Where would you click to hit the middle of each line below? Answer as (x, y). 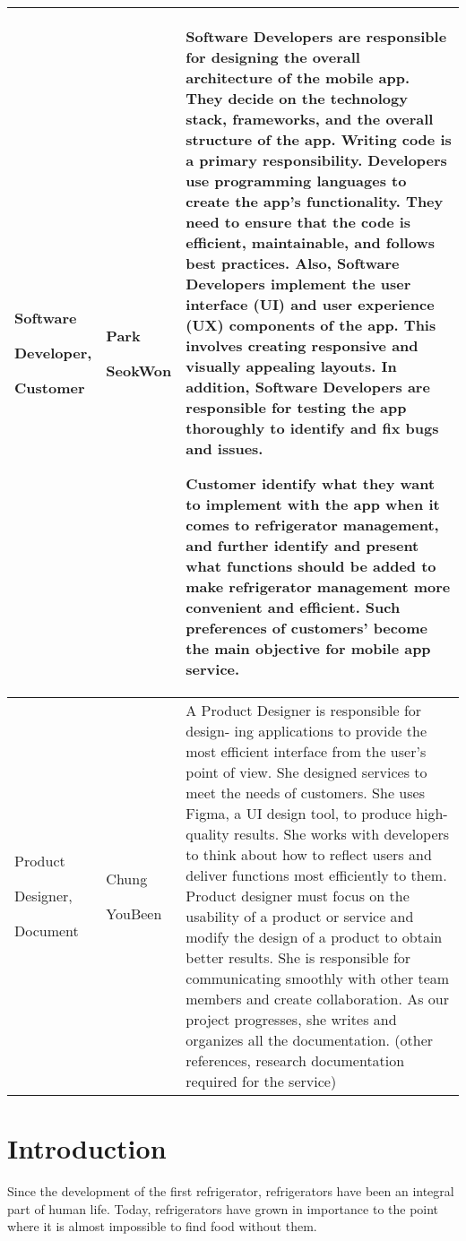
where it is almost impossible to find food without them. (162, 1226)
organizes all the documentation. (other (310, 1040)
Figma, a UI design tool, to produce (298, 813)
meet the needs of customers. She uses (305, 793)
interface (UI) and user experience (310, 304)
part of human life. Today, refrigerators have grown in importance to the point (223, 1208)
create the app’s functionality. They (315, 201)
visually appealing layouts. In (291, 366)
